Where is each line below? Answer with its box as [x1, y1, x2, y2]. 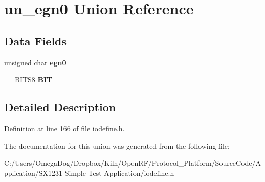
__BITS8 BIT [4, 74, 53, 85]
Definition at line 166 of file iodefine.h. [4, 123, 125, 133]
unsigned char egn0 [4, 57, 67, 67]
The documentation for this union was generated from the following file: [4, 140, 230, 151]
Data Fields [4, 33, 67, 49]
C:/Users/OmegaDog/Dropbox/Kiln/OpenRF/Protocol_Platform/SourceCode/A [4, 157, 261, 168]
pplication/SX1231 [4, 167, 62, 178]
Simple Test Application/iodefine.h [64, 167, 174, 178]
